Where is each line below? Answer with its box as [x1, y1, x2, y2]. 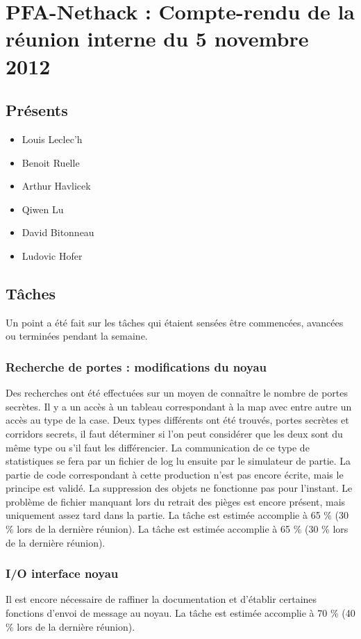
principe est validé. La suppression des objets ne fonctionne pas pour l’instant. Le [6, 481, 353, 495]
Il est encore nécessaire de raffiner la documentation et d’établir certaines [6, 592, 317, 606]
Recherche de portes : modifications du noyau [6, 358, 267, 375]
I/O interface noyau [6, 565, 119, 582]
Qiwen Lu [22, 201, 64, 216]
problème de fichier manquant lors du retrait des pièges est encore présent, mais [6, 494, 346, 508]
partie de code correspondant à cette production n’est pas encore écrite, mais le [6, 467, 344, 481]
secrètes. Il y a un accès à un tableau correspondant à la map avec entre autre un [6, 399, 352, 413]
